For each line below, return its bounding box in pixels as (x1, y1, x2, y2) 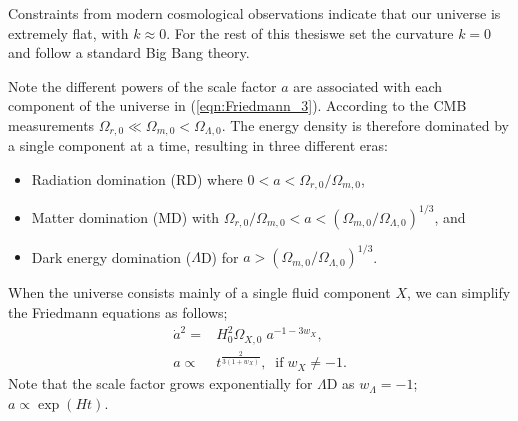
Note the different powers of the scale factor (8, 75, 277, 96)
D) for (200, 246, 239, 267)
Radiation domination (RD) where (31, 169, 243, 190)
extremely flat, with (8, 22, 129, 43)
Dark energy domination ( (31, 246, 192, 267)
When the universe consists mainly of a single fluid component (8, 282, 391, 303)
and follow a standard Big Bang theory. (8, 42, 250, 63)
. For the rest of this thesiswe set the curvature (166, 22, 454, 43)
